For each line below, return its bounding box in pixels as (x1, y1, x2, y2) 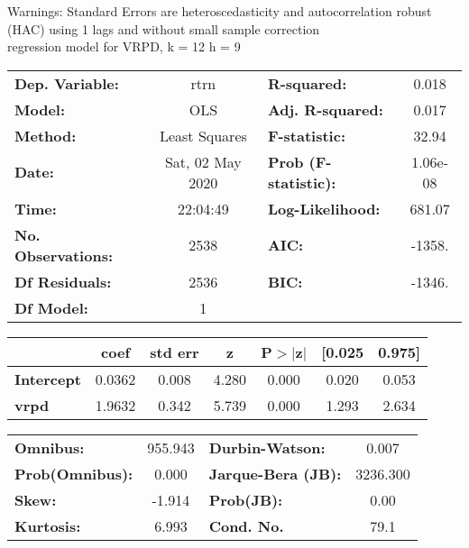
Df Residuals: (14, 270, 112, 292)
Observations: (14, 244, 114, 266)
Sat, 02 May (164, 151, 242, 172)
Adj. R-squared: (267, 98, 383, 120)
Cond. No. (208, 515, 284, 536)
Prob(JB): (208, 489, 283, 510)
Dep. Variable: (14, 72, 119, 94)
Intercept (14, 368, 81, 389)
